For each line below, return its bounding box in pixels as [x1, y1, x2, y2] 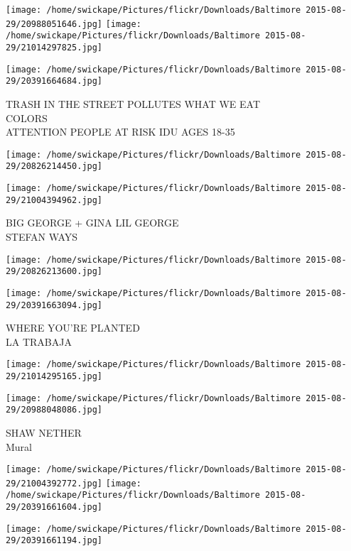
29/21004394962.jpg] [6, 195, 103, 205]
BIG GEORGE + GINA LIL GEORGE [6, 215, 179, 230]
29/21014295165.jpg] [6, 371, 103, 381]
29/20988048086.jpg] [6, 405, 103, 415]
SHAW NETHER [6, 425, 82, 440]
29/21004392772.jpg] [6, 478, 103, 489]
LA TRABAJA [6, 334, 72, 349]
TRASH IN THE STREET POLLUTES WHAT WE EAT [6, 96, 260, 111]
